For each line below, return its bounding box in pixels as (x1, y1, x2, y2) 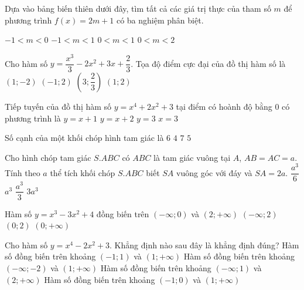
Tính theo (5, 166, 40, 178)
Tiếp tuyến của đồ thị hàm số (5, 100, 112, 112)
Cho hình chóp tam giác (5, 151, 91, 163)
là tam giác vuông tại (153, 151, 231, 163)
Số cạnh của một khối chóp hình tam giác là (5, 131, 164, 144)
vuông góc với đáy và (176, 166, 252, 178)
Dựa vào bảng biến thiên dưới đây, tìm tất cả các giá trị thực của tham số (5, 2, 271, 14)
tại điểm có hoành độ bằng (176, 100, 272, 112)
